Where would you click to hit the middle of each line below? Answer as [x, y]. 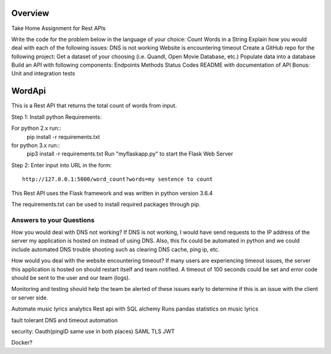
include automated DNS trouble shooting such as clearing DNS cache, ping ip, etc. [116, 249]
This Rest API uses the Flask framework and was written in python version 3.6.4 [112, 193]
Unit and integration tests [43, 73]
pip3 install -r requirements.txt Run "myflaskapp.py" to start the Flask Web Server [130, 154]
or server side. [30, 298]
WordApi [29, 91]
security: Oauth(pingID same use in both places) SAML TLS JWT [93, 331]
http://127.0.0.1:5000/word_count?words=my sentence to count [118, 179]
